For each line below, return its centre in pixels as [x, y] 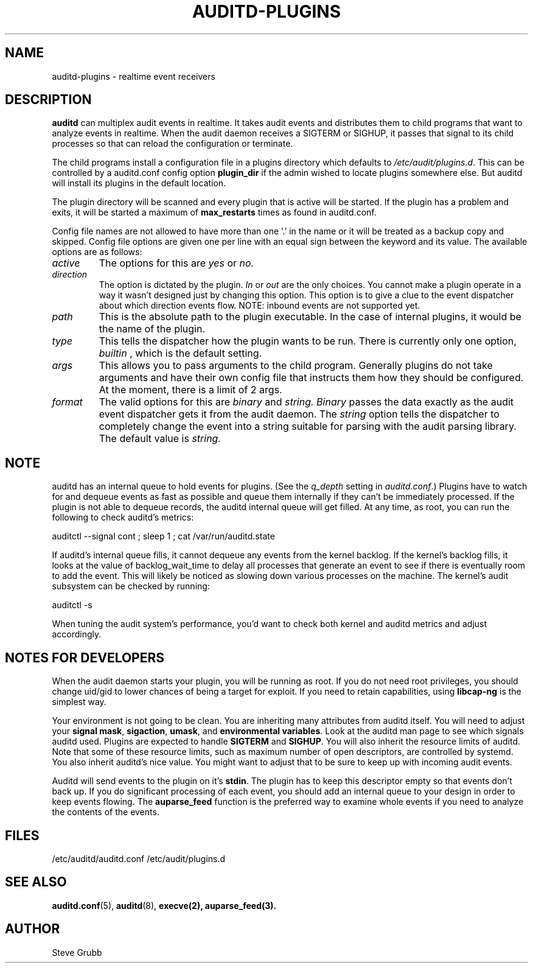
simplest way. [79, 702]
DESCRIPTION [48, 100]
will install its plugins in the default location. [139, 183]
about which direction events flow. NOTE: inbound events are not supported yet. [260, 306]
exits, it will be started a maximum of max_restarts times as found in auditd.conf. [214, 212]
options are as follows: [97, 252]
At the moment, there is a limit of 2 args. [190, 390]
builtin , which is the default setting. [180, 353]
